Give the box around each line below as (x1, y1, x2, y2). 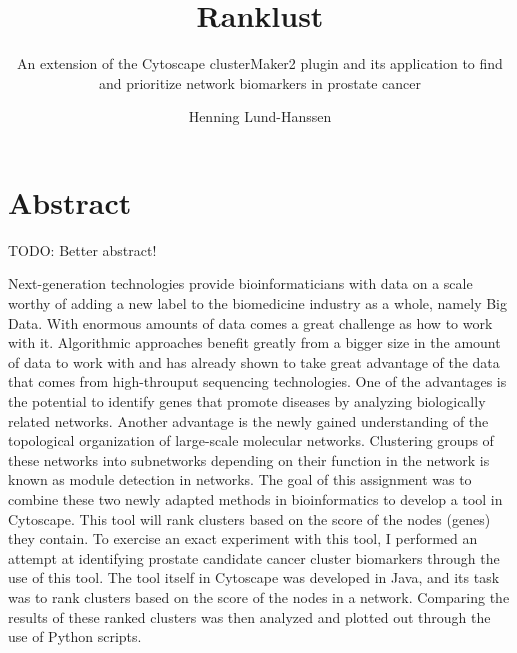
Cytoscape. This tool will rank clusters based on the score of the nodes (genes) (8, 508, 491, 529)
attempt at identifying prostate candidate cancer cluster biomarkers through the (8, 547, 500, 568)
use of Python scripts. (8, 626, 142, 647)
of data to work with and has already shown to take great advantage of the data (8, 351, 500, 372)
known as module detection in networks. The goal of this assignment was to (8, 469, 472, 490)
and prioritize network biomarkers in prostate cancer (98, 72, 422, 93)
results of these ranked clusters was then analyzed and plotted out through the (8, 606, 491, 627)
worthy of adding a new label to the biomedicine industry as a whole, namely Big (8, 293, 507, 314)
